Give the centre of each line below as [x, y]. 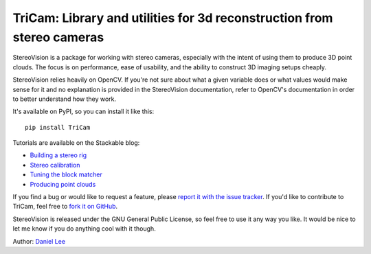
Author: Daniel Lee [39, 241]
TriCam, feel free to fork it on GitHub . [65, 207]
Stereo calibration [55, 165]
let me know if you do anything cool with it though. [84, 229]
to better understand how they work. [65, 99]
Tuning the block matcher [66, 174]
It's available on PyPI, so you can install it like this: [83, 112]
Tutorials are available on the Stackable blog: [76, 143]
